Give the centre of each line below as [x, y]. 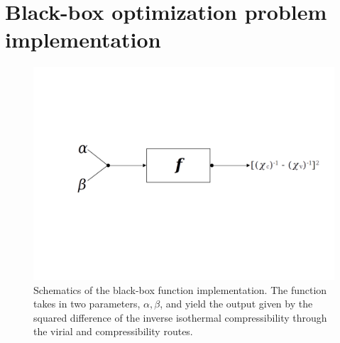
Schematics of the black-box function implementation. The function [180, 289]
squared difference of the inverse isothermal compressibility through [180, 317]
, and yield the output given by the [236, 304]
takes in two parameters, [87, 304]
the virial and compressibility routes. [113, 331]
